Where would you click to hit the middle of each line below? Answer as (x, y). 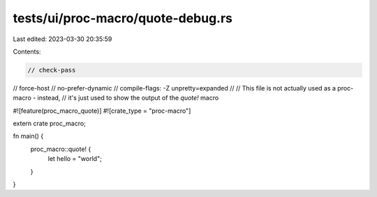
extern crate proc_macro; (50, 124)
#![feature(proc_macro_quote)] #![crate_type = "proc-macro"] (102, 111)
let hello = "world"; (75, 159)
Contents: (27, 52)
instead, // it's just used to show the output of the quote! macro (128, 98)
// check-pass (52, 70)
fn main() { (28, 136)
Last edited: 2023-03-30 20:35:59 (62, 39)
